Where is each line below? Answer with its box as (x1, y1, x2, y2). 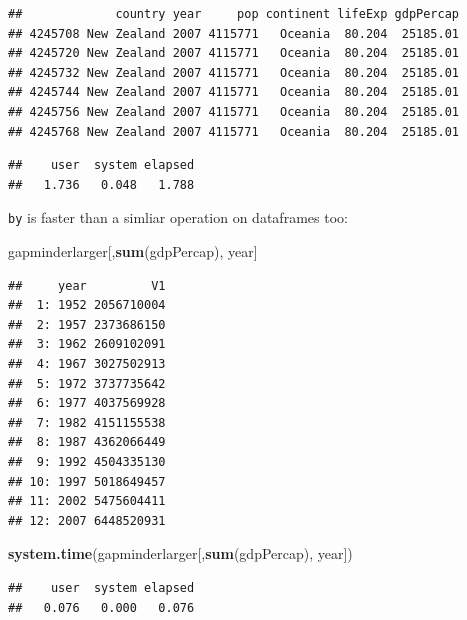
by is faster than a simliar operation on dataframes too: (8, 207, 348, 228)
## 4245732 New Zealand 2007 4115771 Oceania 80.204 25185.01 (8, 65, 460, 80)
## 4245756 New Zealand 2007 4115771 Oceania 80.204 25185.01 (8, 104, 460, 119)
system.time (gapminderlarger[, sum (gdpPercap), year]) (8, 543, 353, 564)
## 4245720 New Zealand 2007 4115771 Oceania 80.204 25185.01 (8, 46, 460, 61)
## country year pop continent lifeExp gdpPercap (8, 7, 460, 21)
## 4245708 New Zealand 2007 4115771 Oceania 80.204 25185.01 (8, 26, 460, 41)
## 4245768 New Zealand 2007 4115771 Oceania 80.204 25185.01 (8, 124, 460, 139)
